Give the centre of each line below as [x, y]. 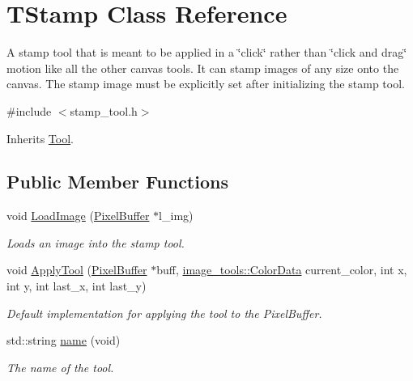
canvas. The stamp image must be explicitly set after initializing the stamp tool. [206, 84]
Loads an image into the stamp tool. [96, 242]
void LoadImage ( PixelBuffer [78, 216]
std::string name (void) [64, 340]
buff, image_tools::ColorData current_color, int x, [282, 270]
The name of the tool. [60, 367]
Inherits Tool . [40, 138]
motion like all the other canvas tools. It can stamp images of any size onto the [203, 68]
